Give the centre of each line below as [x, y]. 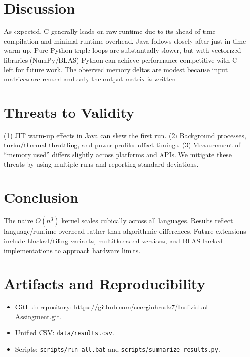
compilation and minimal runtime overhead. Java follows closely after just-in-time [125, 41]
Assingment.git [37, 316]
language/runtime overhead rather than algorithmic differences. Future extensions [125, 231]
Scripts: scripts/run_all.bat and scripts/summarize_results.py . [118, 349]
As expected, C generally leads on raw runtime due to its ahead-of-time [110, 31]
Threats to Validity [69, 112]
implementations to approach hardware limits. [72, 250]
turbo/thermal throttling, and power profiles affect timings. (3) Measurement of [122, 145]
